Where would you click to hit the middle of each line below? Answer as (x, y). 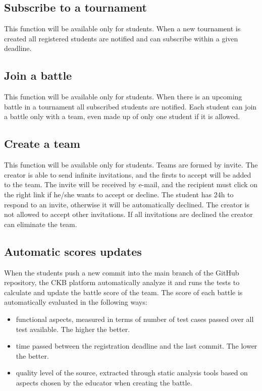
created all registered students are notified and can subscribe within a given (121, 38)
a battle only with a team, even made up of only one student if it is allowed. (122, 116)
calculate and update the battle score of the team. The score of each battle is (123, 292)
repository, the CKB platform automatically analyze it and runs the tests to (122, 282)
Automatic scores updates (73, 251)
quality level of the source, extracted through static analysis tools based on (132, 373)
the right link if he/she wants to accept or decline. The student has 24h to (119, 194)
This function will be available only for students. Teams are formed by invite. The (131, 165)
